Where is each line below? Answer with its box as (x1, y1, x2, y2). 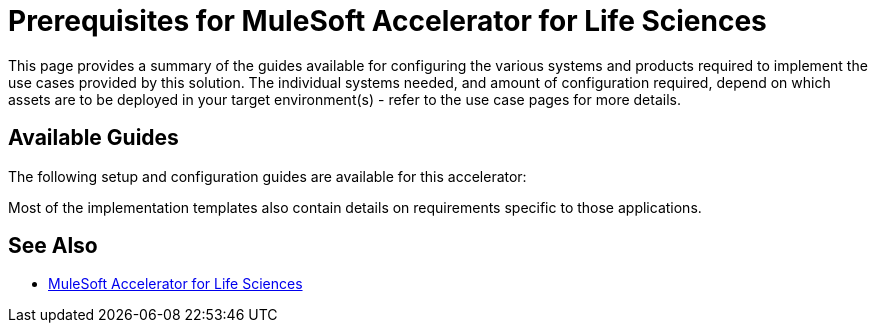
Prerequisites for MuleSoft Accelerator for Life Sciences (8, 4, 767, 38)
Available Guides (8, 125, 179, 151)
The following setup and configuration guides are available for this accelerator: (8, 167, 527, 185)
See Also (8, 233, 98, 259)
